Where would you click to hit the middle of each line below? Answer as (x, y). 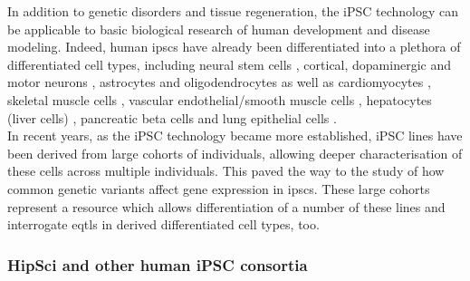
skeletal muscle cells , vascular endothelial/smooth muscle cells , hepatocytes (220, 99)
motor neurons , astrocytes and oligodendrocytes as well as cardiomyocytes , (219, 82)
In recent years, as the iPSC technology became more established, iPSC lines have (235, 136)
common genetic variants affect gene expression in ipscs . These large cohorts (219, 188)
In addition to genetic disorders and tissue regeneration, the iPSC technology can (233, 11)
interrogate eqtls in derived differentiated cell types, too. (163, 224)
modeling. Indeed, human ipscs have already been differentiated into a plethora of (234, 47)
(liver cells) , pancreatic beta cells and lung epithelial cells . (172, 117)
